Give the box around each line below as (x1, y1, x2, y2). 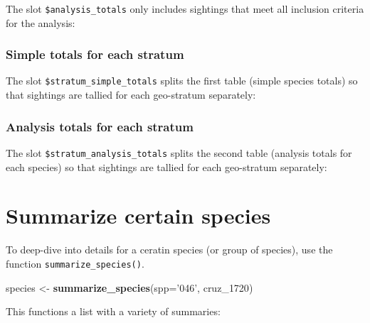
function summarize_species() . (6, 256, 144, 270)
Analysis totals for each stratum (6, 117, 194, 135)
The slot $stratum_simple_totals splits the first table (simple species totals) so (6, 73, 358, 88)
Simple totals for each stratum (6, 45, 184, 63)
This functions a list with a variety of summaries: (6, 304, 221, 319)
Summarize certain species (6, 201, 271, 230)
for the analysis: (6, 15, 75, 30)
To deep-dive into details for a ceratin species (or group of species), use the (6, 242, 333, 257)
